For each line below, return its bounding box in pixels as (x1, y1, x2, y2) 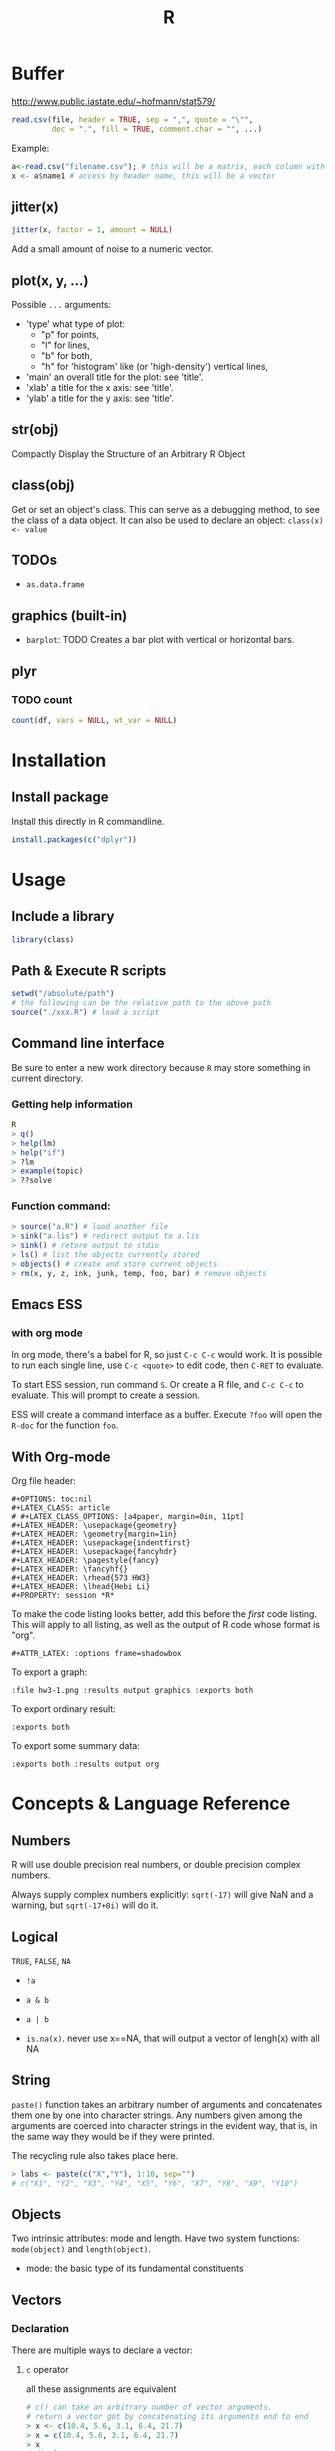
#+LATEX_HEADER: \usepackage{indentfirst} (11, 1538, 191, 1548)
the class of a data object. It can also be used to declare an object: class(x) (11, 514, 324, 526)
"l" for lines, (40, 339, 90, 351)
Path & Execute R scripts (11, 962, 167, 979)
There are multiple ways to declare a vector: (11, 2344, 193, 2356)
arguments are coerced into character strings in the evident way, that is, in (11, 2119, 318, 2131)
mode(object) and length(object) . (11, 2243, 151, 2255)
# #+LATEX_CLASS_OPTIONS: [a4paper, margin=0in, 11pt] (11, 1512, 245, 1522)
